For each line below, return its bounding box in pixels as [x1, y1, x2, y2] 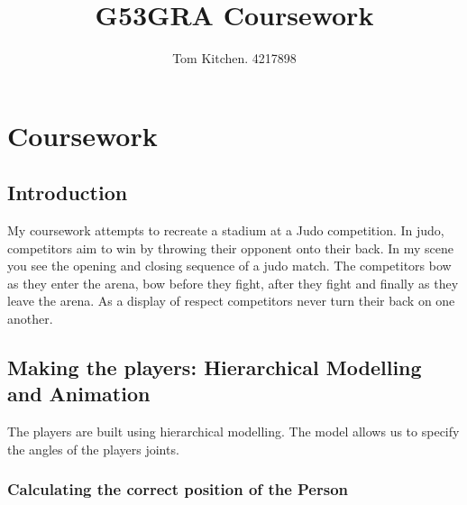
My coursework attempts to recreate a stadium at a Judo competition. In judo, [7, 221, 444, 240]
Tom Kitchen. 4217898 [172, 49, 297, 68]
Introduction [7, 179, 128, 207]
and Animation [7, 380, 151, 408]
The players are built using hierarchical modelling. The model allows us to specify [7, 422, 460, 441]
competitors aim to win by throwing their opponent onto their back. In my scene [7, 238, 453, 257]
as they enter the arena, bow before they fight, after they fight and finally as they [7, 273, 459, 292]
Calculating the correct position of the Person [7, 478, 349, 500]
